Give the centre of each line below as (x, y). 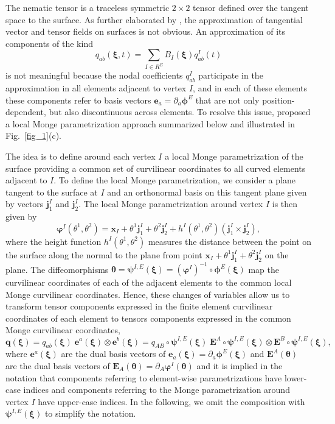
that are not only (227, 100)
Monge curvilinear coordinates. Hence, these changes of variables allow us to (148, 294)
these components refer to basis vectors (78, 100)
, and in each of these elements (250, 88)
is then (285, 204)
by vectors (25, 204)
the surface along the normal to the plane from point (104, 254)
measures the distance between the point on (230, 241)
